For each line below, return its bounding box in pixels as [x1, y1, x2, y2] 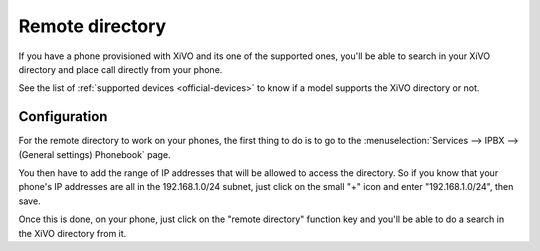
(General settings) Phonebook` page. [18, 148, 171, 160]
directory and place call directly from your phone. [18, 63, 223, 75]
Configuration [18, 108, 108, 125]
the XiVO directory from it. [18, 227, 127, 239]
